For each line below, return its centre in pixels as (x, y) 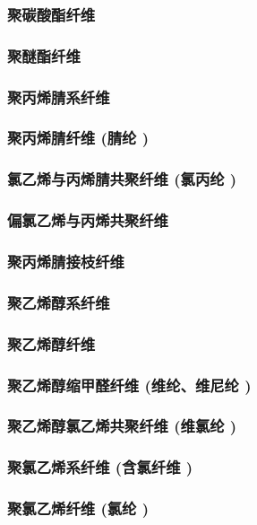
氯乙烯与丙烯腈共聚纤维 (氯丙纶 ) (122, 179)
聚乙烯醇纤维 (51, 343)
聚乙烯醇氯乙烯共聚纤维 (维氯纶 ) (122, 426)
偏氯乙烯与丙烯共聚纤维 (88, 220)
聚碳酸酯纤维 (51, 14)
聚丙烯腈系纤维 (59, 96)
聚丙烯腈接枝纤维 (66, 261)
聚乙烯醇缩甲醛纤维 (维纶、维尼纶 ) (129, 385)
